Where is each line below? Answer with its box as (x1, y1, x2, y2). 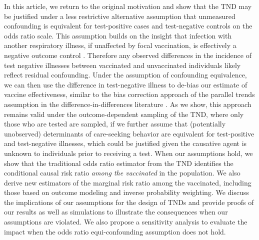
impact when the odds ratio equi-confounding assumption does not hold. (4, 226, 226, 236)
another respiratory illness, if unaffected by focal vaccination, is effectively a (4, 40, 236, 50)
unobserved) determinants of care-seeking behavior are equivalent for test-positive (4, 128, 254, 138)
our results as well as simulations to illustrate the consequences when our (4, 206, 228, 217)
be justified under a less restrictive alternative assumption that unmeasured (4, 10, 235, 21)
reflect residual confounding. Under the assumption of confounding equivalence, (4, 69, 247, 80)
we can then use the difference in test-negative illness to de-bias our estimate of (4, 79, 247, 89)
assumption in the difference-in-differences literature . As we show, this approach (4, 98, 251, 109)
